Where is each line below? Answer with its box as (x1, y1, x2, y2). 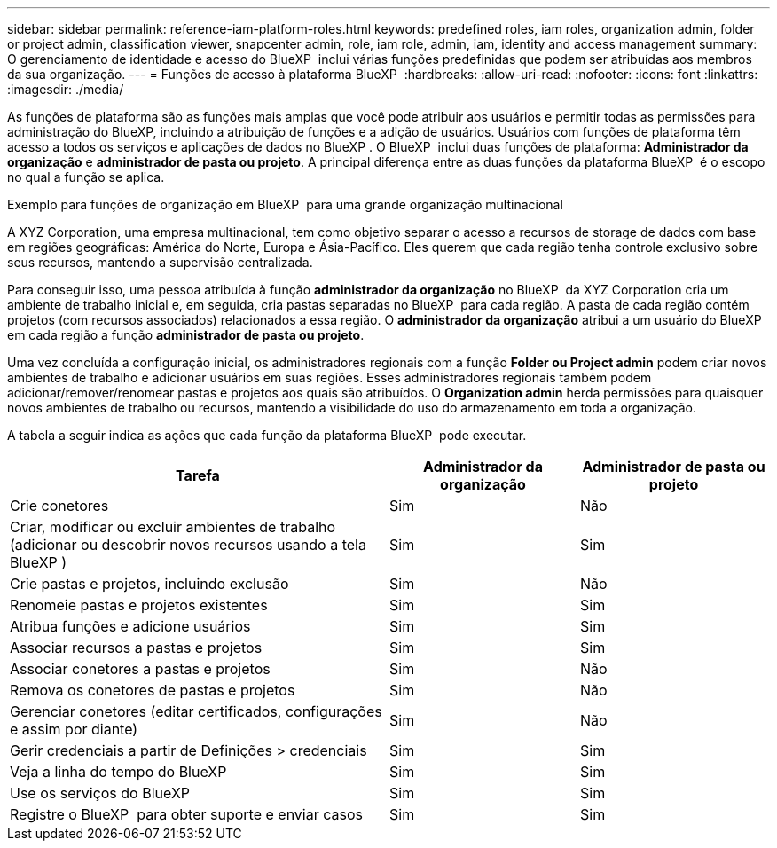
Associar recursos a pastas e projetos (10, 639, 263, 656)
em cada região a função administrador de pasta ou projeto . (7, 327, 365, 342)
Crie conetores (10, 497, 109, 514)
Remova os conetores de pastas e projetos (10, 681, 295, 699)
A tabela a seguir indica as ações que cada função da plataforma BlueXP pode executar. (7, 428, 527, 443)
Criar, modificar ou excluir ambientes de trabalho (10, 518, 336, 536)
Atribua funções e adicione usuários (10, 617, 251, 635)
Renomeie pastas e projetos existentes (10, 596, 268, 614)
